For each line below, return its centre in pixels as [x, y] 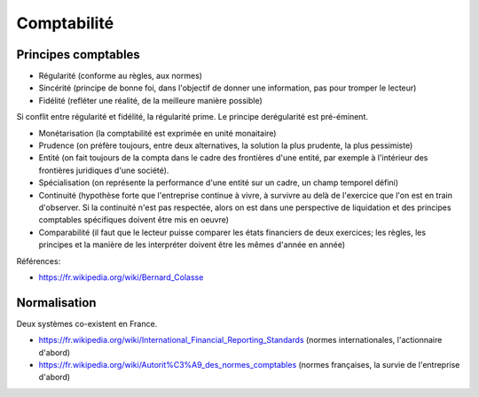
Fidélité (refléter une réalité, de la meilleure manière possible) [151, 100]
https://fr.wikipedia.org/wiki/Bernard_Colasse [121, 277]
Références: [39, 261]
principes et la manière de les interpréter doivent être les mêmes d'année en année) [192, 245]
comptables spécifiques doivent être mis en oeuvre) [134, 220]
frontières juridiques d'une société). [104, 170]
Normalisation [56, 303]
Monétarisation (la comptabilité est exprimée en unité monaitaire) [157, 133]
